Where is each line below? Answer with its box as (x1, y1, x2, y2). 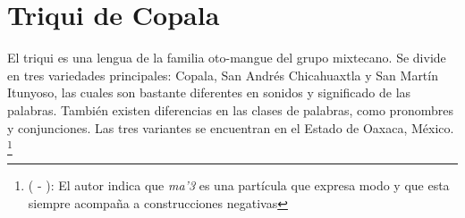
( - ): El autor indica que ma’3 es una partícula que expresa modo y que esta (28, 176, 450, 195)
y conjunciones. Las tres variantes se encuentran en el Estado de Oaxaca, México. (7, 118, 454, 137)
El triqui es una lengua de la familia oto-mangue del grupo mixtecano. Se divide (7, 48, 446, 67)
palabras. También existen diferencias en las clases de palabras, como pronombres (7, 100, 453, 119)
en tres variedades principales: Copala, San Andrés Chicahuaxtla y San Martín (7, 65, 438, 84)
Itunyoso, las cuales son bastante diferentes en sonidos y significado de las (7, 83, 411, 102)
